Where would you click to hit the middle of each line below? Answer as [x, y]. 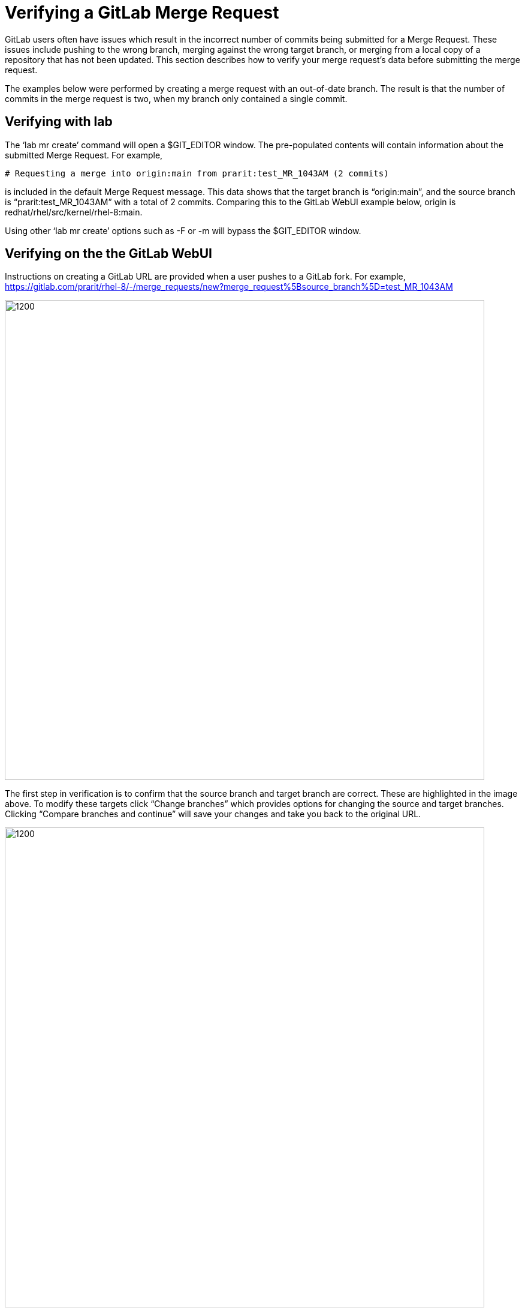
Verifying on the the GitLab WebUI [108, 254]
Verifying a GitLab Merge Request [142, 13]
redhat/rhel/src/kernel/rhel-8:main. [74, 212]
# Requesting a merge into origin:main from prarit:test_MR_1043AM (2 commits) [197, 173]
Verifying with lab [59, 122]
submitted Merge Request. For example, [84, 155]
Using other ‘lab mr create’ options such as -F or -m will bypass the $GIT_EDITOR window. [183, 230]
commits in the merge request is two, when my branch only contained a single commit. [176, 98]
